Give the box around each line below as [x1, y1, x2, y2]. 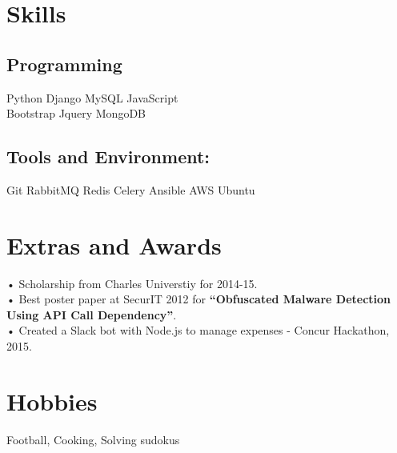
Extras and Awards [6, 228, 222, 261]
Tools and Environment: [6, 144, 211, 169]
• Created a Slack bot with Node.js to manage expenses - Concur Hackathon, [6, 322, 390, 339]
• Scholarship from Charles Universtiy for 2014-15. [6, 275, 258, 291]
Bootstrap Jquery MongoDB [6, 105, 146, 122]
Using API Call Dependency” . [6, 306, 177, 323]
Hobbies [6, 384, 98, 417]
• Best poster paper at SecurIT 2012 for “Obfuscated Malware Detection [6, 291, 391, 307]
